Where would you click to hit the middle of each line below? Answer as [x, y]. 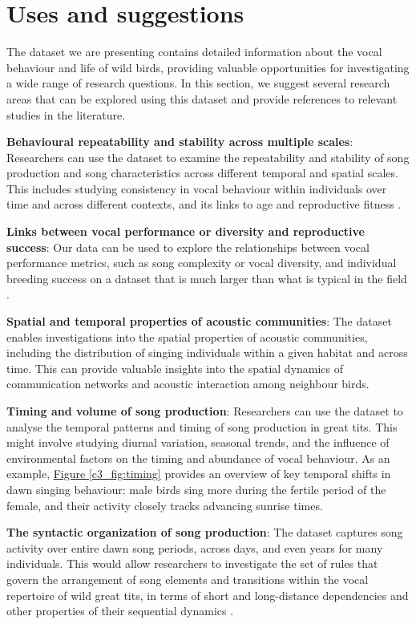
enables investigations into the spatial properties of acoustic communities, [187, 336]
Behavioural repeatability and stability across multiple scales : [180, 142]
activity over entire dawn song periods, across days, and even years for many [195, 547]
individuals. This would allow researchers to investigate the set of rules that [192, 563]
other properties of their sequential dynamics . [120, 611]
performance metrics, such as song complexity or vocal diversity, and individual [202, 263]
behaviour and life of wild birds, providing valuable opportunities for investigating [208, 67]
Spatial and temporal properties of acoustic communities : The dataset [199, 321]
